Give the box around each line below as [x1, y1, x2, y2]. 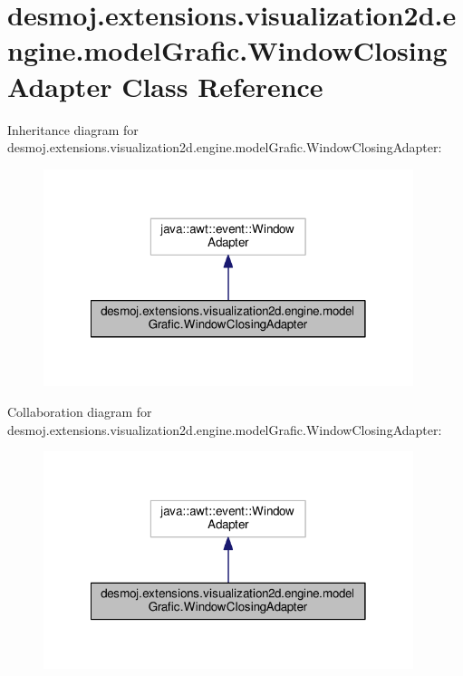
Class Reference [121, 67, 323, 104]
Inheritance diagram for [7, 120, 139, 139]
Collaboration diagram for [7, 402, 152, 421]
